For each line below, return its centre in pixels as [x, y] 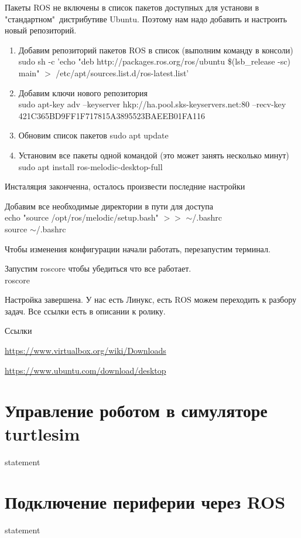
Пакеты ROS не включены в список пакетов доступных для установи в [132, 7]
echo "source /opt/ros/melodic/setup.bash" [82, 217]
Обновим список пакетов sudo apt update [93, 135]
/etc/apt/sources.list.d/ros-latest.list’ [122, 72]
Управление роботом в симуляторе [136, 410]
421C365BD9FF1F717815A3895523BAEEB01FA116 [112, 115]
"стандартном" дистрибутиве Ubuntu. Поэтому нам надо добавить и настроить [146, 18]
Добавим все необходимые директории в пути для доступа [109, 206]
